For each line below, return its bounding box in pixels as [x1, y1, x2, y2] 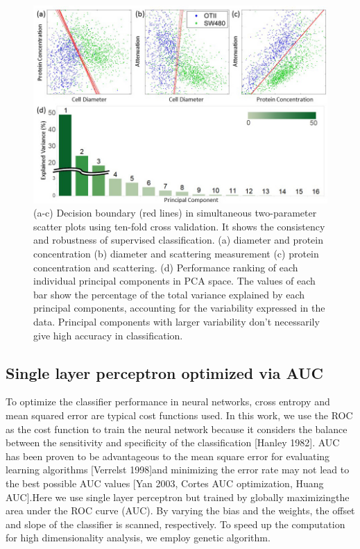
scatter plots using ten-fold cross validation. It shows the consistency [33, 219, 325, 233]
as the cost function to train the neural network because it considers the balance [6, 421, 348, 436]
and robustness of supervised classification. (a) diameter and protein [33, 233, 323, 247]
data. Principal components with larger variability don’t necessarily [33, 314, 320, 328]
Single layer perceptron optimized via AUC [6, 362, 324, 383]
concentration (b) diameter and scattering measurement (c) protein [33, 246, 319, 260]
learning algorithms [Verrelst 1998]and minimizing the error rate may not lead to [6, 462, 350, 477]
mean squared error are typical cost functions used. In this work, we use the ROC [6, 407, 353, 422]
